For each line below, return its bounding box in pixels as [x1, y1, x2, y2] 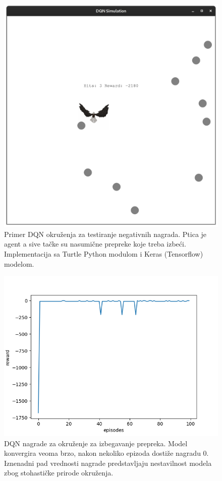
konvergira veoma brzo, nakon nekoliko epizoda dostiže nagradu [4, 448, 201, 458]
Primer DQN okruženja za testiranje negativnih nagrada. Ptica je [4, 228, 207, 239]
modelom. [4, 258, 34, 269]
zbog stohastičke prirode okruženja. [4, 467, 114, 478]
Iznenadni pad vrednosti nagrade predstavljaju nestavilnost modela [4, 457, 212, 468]
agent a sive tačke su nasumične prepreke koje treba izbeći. [4, 238, 186, 249]
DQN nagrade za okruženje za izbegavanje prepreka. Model [4, 438, 188, 448]
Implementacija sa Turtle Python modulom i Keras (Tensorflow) [4, 248, 203, 259]
